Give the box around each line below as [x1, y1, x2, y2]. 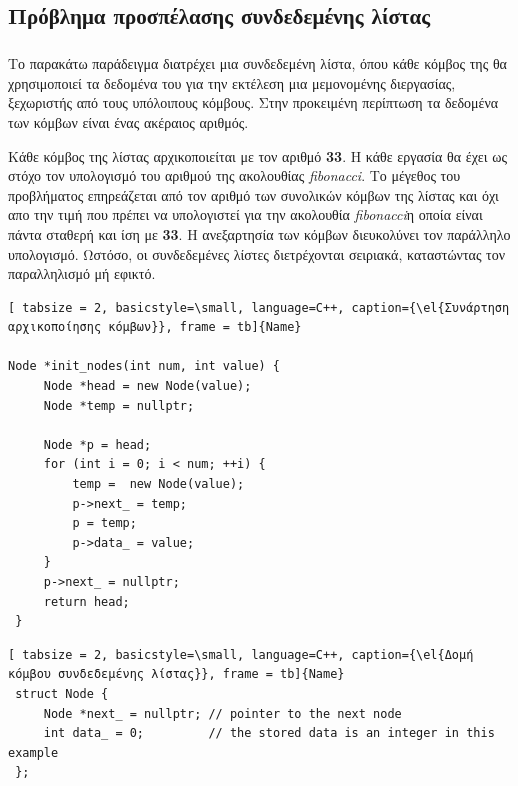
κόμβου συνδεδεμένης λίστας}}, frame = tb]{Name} [8, 667, 345, 682]
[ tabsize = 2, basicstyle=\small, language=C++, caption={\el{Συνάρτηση [8, 300, 510, 315]
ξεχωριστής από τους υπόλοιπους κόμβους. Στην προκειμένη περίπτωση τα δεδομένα [8, 92, 499, 113]
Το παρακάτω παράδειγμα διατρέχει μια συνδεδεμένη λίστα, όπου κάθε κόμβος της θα [8, 53, 507, 74]
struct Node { [15, 686, 109, 701]
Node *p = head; [43, 437, 152, 452]
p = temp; [72, 516, 137, 531]
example [8, 745, 59, 760]
